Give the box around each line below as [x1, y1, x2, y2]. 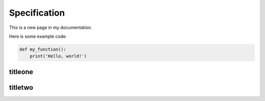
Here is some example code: [9, 33, 67, 39]
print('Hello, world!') [29, 53, 87, 59]
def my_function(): [19, 47, 66, 52]
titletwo [9, 83, 33, 92]
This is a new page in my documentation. [9, 25, 92, 30]
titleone [9, 68, 33, 76]
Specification [9, 7, 65, 18]
